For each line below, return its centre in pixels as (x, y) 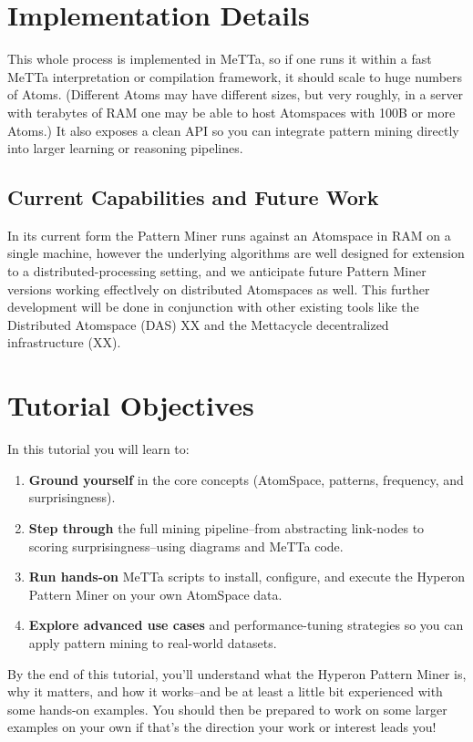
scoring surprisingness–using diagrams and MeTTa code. (186, 546)
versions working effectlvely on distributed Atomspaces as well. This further (219, 289)
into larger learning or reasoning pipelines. (125, 148)
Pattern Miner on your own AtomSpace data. (155, 594)
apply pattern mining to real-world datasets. (153, 642)
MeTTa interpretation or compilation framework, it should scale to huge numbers (235, 76)
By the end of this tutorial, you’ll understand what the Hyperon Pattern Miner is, (237, 673)
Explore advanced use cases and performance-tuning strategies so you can (246, 625)
